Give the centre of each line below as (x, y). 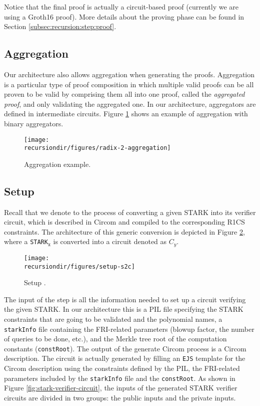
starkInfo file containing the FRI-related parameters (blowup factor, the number (129, 329)
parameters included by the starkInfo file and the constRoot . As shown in (120, 378)
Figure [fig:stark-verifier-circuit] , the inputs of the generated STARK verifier (121, 388)
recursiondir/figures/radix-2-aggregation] (97, 148)
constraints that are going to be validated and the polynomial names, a (113, 319)
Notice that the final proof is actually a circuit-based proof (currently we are (121, 7)
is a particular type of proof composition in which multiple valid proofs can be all (129, 84)
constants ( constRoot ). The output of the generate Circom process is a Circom (125, 348)
